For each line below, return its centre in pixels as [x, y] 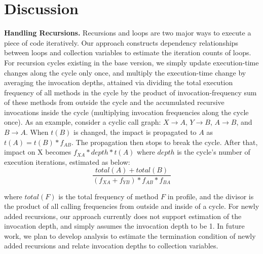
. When [37, 132]
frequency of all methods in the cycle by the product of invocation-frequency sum [130, 92]
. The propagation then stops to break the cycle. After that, [164, 142]
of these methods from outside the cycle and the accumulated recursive [114, 102]
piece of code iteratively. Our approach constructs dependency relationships [121, 42]
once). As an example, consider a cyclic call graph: [83, 122]
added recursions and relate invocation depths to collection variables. [111, 246]
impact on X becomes [38, 152]
